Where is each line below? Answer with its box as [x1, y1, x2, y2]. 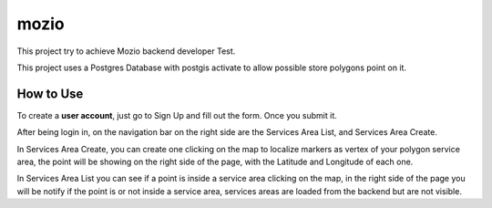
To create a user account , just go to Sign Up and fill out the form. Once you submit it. [16, 109, 337, 120]
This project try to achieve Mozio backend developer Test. [16, 46, 236, 57]
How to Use [16, 86, 84, 101]
